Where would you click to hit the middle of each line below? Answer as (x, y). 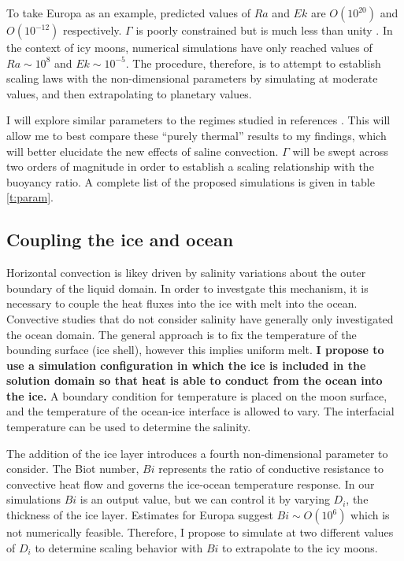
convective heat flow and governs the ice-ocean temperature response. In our (191, 483)
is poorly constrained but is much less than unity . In (264, 30)
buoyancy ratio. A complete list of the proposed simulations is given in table (191, 181)
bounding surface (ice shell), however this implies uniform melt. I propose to (195, 350)
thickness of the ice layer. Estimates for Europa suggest (140, 515)
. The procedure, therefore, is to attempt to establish (253, 63)
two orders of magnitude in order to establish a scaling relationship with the (190, 166)
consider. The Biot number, (73, 469)
